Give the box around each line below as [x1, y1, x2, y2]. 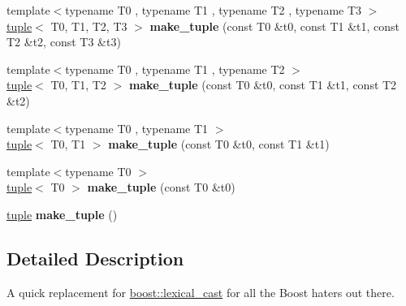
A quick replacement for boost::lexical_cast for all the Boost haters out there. [6, 283, 395, 300]
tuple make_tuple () [6, 205, 118, 222]
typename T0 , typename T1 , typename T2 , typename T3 [65, 2, 362, 18]
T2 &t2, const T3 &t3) [6, 33, 121, 50]
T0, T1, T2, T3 [50, 17, 127, 34]
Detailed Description [6, 245, 184, 270]
